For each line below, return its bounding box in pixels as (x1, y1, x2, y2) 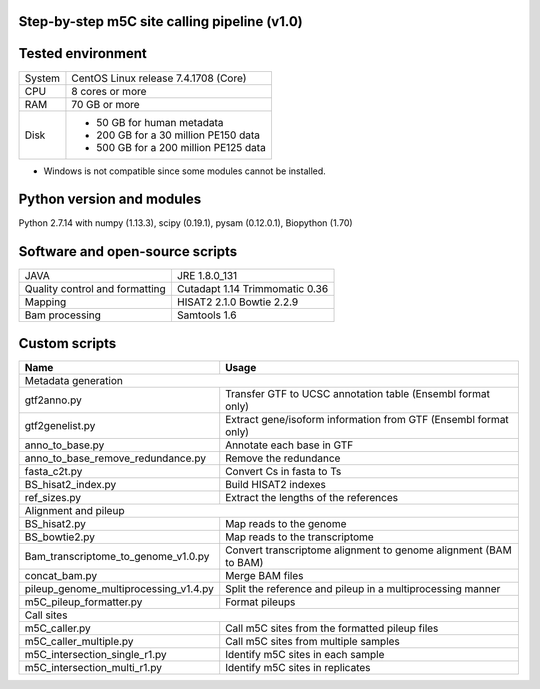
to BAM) (225, 555, 264, 569)
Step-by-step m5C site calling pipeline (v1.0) (18, 13, 304, 30)
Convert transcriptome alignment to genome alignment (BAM (225, 543, 512, 557)
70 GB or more (71, 97, 140, 111)
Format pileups (225, 595, 296, 609)
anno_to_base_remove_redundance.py (24, 451, 207, 465)
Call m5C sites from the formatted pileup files (225, 621, 439, 635)
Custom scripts (18, 335, 117, 352)
